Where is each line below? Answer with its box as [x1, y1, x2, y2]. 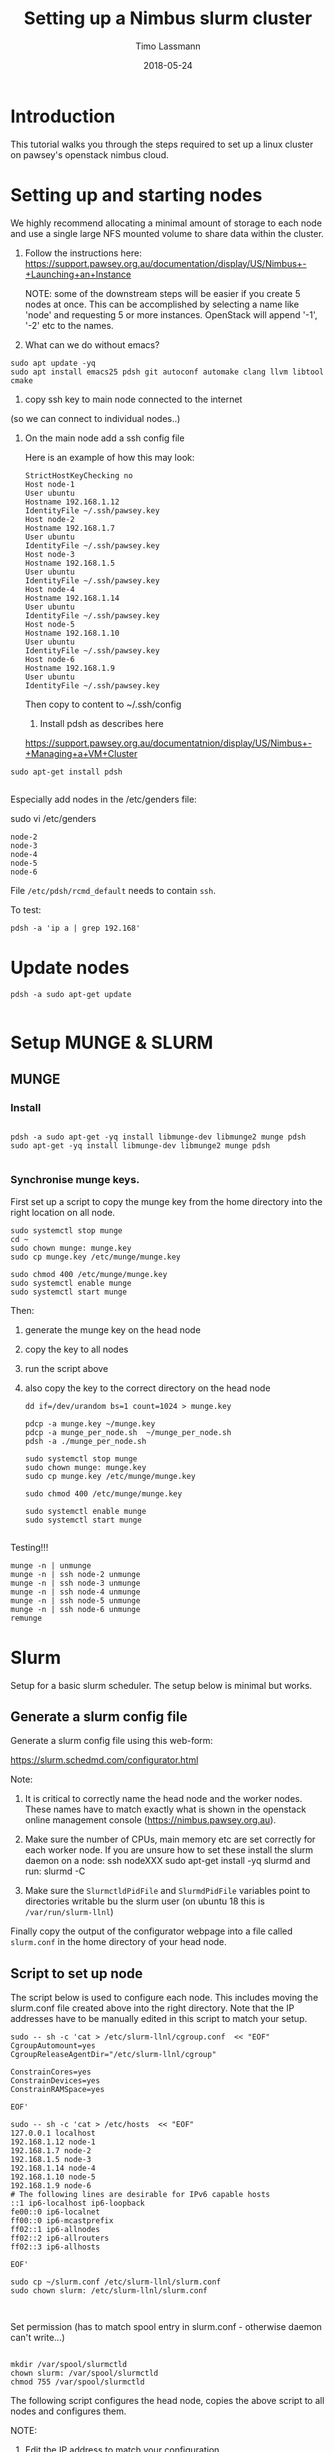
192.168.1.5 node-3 [10, 2155, 92, 2165]
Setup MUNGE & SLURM [10, 1031, 214, 1054]
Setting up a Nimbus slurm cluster [23, 7, 313, 30]
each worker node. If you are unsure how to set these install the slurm [24, 1844, 314, 1856]
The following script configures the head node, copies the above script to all [10, 2395, 325, 2407]
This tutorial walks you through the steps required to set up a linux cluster [10, 138, 314, 150]
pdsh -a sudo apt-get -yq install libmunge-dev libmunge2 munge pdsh [10, 1132, 307, 1142]
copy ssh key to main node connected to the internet [24, 393, 243, 405]
